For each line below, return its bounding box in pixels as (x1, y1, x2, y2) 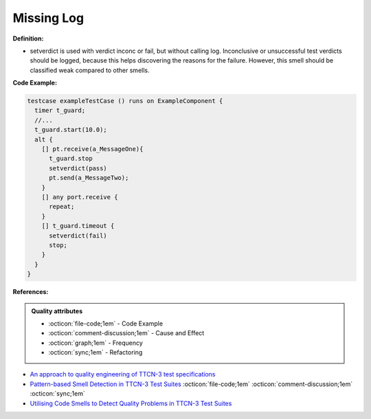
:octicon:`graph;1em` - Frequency (48, 339, 144, 347)
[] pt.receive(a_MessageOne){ (41, 145, 144, 153)
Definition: (12, 34, 44, 43)
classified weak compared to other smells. (30, 66, 150, 74)
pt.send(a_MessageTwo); (49, 174, 129, 182)
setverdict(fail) (49, 231, 108, 240)
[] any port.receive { (41, 193, 118, 201)
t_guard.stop (49, 155, 93, 163)
